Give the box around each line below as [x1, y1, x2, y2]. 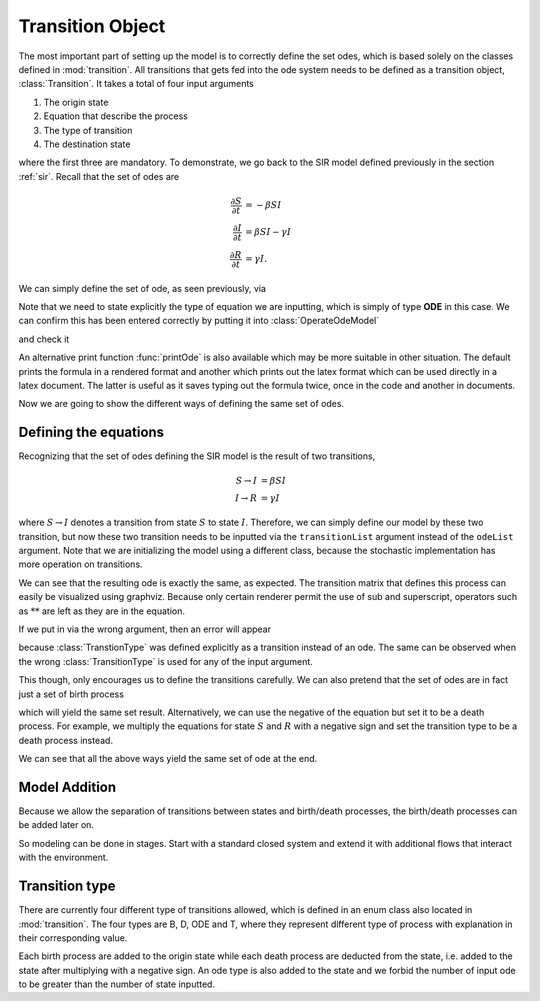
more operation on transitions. [18, 558, 144, 570]
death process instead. [18, 734, 114, 746]
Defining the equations [18, 424, 165, 441]
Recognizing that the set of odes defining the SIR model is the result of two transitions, [18, 450, 376, 462]
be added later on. [18, 819, 95, 831]
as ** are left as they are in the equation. [18, 605, 185, 617]
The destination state [43, 138, 131, 150]
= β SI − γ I [245, 226, 292, 238]
